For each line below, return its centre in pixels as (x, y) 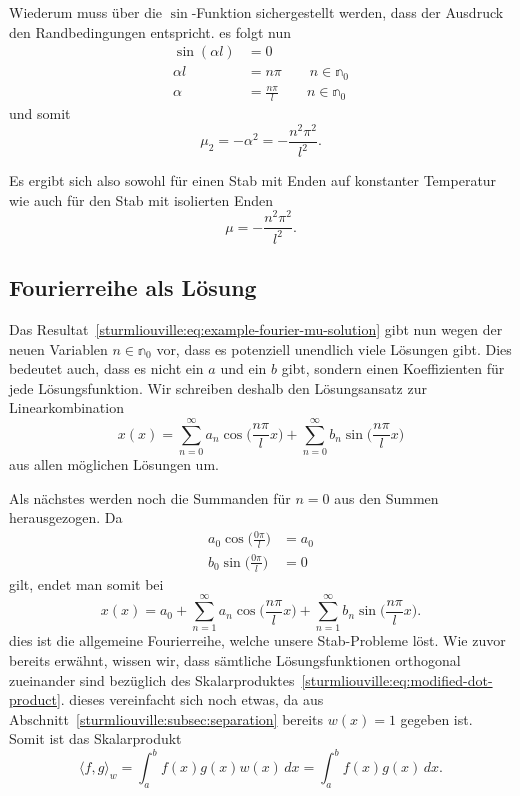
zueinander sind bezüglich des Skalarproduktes (152, 679)
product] (35, 699)
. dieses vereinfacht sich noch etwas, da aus (192, 699)
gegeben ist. (436, 718)
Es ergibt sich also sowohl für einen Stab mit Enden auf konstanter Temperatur (253, 180)
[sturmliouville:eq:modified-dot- (397, 679)
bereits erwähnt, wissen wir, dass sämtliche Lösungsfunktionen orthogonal (235, 659)
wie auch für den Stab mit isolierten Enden (141, 199)
